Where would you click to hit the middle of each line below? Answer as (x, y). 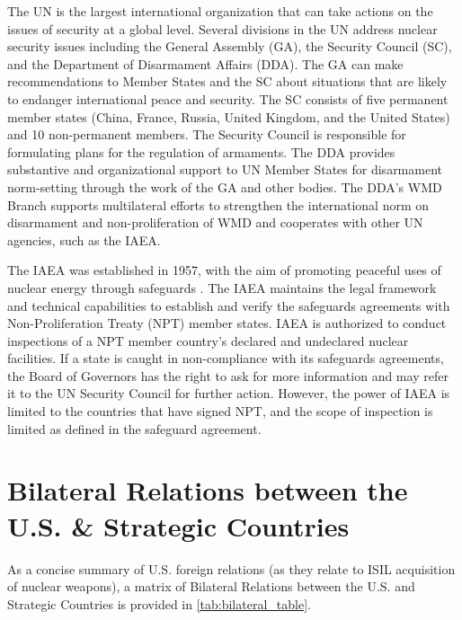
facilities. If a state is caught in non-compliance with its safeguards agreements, (226, 358)
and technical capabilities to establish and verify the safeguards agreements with (229, 305)
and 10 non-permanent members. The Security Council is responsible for (207, 134)
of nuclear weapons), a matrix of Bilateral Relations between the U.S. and (211, 586)
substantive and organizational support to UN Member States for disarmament (225, 169)
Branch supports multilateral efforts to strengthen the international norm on (218, 204)
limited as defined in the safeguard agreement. (134, 428)
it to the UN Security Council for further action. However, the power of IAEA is (229, 393)
